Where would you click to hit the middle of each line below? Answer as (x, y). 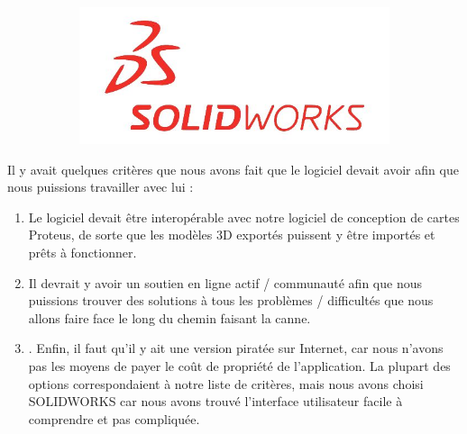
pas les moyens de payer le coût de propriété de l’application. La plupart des (239, 366)
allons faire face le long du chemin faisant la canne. (169, 317)
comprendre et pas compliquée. (114, 418)
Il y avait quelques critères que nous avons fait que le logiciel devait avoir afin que (233, 169)
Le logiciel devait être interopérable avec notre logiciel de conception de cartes (244, 217)
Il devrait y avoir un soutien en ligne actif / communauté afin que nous (225, 282)
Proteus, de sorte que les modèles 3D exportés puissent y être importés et (232, 235)
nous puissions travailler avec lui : (101, 187)
